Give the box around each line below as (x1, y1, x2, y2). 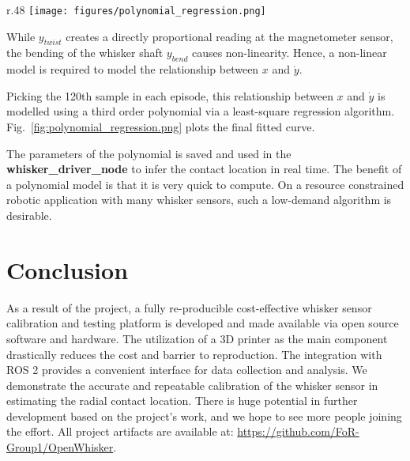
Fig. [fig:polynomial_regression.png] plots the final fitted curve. (6, 119, 315, 135)
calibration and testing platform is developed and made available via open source (6, 315, 399, 331)
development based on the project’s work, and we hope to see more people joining (6, 407, 402, 424)
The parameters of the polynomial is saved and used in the (6, 145, 292, 161)
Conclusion (6, 253, 129, 285)
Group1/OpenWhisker (6, 439, 114, 455)
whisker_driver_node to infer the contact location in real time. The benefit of (6, 161, 402, 177)
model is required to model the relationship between (6, 61, 259, 77)
